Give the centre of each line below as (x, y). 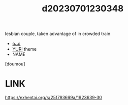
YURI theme (24, 49)
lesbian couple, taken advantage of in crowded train (58, 34)
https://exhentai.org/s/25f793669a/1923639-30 (54, 98)
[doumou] (15, 64)
